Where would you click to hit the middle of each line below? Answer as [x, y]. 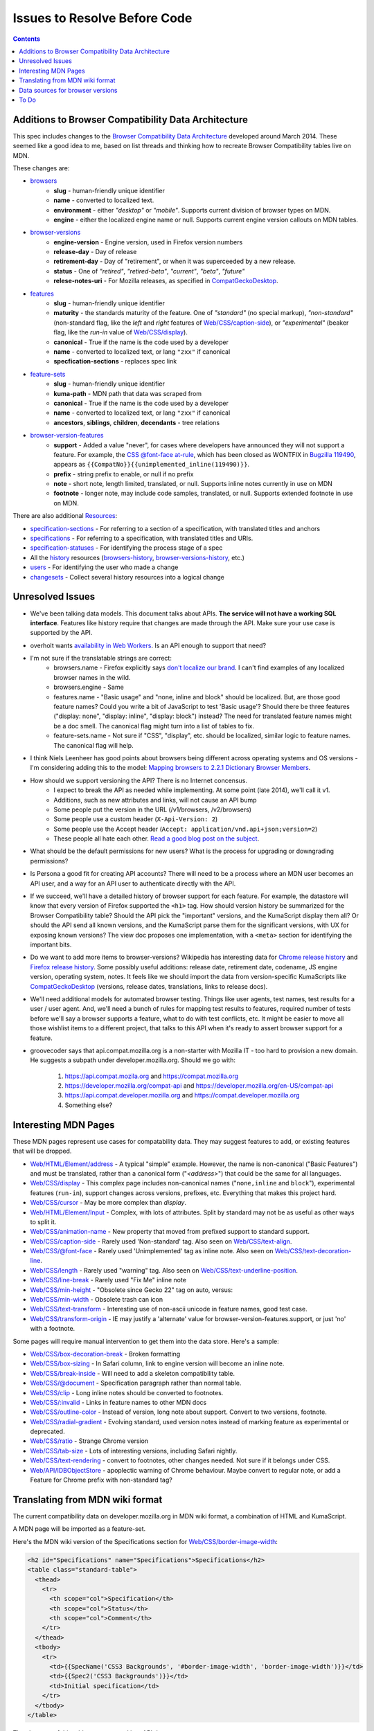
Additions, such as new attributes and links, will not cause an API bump [155, 800]
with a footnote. [53, 1329]
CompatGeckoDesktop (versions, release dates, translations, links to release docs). [149, 986]
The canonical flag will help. [94, 745]
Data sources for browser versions [68, 90]
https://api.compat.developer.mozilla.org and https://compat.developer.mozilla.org [182, 1095]
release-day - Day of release [95, 252]
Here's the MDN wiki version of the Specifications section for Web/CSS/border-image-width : [145, 1541]
